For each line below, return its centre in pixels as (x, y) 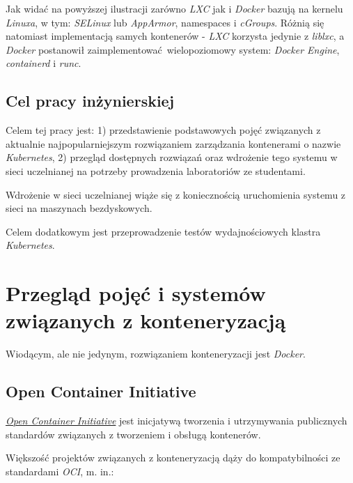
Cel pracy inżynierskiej (90, 101)
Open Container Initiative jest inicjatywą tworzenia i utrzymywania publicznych (176, 421)
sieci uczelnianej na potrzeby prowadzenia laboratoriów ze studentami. (156, 170)
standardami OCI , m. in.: (60, 471)
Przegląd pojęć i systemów (136, 293)
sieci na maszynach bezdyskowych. (79, 208)
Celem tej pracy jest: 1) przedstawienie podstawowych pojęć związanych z (163, 130)
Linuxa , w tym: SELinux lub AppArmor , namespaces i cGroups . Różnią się (165, 22)
